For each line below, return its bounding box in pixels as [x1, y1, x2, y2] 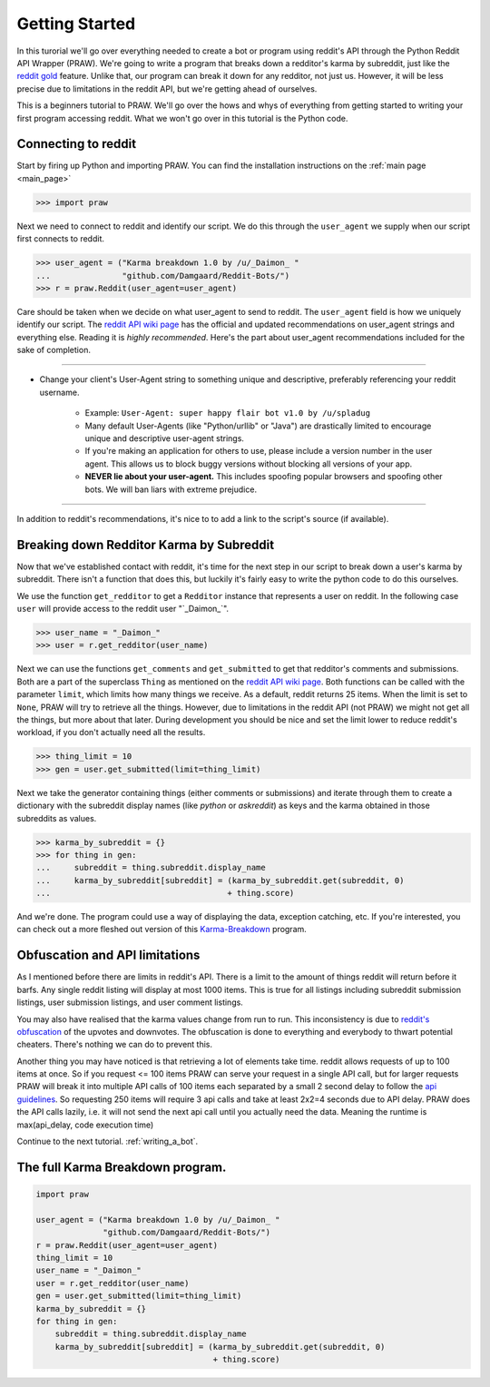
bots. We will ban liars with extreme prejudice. [84, 484, 258, 495]
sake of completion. [16, 345, 91, 356]
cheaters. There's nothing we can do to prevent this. [16, 1039, 213, 1050]
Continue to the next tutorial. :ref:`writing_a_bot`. [16, 1136, 199, 1147]
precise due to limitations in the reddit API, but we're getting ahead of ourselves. [16, 83, 318, 94]
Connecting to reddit [16, 136, 136, 152]
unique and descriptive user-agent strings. [84, 433, 245, 444]
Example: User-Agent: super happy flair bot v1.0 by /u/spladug [84, 408, 371, 418]
